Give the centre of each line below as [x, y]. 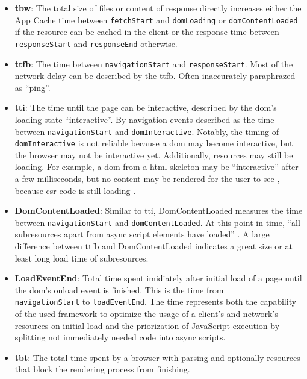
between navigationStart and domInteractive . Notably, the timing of [147, 131]
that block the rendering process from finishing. [102, 369]
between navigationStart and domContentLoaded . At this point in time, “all [157, 222]
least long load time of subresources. [82, 258]
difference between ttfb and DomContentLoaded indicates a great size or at [153, 246]
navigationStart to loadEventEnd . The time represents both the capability [156, 302]
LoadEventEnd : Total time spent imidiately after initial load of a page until [158, 278]
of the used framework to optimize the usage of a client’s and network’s [146, 314]
